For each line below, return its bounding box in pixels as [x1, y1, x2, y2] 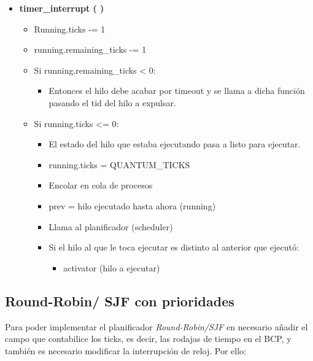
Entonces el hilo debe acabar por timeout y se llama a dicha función [48, 84, 305, 97]
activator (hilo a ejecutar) [63, 261, 160, 274]
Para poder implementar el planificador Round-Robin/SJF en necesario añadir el [5, 320, 308, 333]
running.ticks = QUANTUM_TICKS [48, 158, 190, 171]
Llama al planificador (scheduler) [48, 220, 173, 233]
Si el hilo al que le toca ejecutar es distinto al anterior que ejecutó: [48, 241, 299, 254]
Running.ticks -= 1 [34, 22, 106, 35]
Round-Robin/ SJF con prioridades [5, 291, 234, 310]
